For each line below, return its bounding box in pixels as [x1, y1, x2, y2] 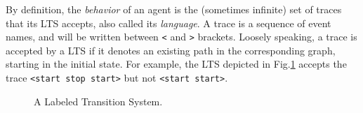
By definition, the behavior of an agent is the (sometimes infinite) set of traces [6, 2, 342, 16]
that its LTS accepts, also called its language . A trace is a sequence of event [6, 15, 331, 30]
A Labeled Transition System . [34, 93, 163, 108]
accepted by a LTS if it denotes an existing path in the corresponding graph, [6, 43, 336, 57]
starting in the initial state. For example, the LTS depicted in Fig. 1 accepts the [6, 56, 347, 71]
